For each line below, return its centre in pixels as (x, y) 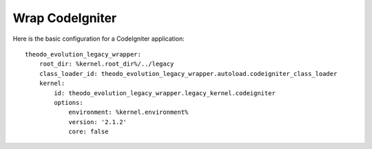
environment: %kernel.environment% (128, 112)
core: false (89, 132)
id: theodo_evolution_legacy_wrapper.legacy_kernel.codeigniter (165, 93)
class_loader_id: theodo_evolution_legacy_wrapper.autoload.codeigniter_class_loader (188, 73)
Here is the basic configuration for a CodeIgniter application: (99, 39)
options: (69, 102)
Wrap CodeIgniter (65, 18)
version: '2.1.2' (98, 122)
